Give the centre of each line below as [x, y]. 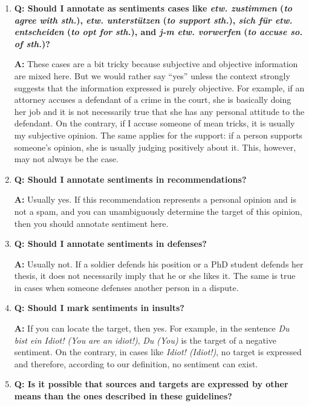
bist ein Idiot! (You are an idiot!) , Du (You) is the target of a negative [145, 340]
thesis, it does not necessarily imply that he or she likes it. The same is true [155, 276]
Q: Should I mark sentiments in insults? [99, 308]
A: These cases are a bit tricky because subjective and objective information [156, 64]
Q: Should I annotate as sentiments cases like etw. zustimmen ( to [153, 8]
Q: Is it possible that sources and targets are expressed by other [151, 384]
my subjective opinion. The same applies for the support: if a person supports [158, 135]
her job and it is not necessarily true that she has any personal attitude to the [159, 111]
